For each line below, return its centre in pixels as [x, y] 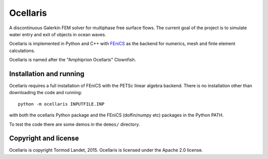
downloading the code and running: [46, 93]
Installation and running [47, 74]
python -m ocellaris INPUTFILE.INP [61, 104]
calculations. [22, 51]
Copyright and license [44, 138]
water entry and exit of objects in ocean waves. [58, 34]
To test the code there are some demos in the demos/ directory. [74, 124]
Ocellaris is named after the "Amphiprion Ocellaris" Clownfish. [73, 60]
